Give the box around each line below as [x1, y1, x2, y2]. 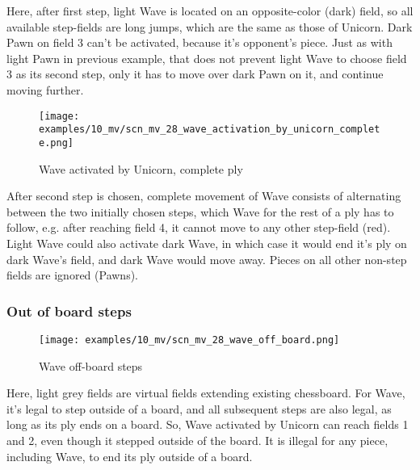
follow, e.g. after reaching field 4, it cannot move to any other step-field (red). [6, 219, 391, 236]
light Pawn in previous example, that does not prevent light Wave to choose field [6, 49, 407, 66]
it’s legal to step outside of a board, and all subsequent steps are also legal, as [6, 400, 392, 417]
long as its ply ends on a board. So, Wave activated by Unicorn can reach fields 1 [6, 416, 409, 433]
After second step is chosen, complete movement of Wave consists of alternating [6, 187, 401, 204]
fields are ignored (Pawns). [6, 266, 138, 283]
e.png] [39, 136, 73, 149]
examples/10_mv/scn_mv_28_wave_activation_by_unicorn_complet [39, 124, 380, 136]
